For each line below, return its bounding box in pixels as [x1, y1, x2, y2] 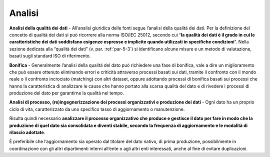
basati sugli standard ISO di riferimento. [9, 53, 91, 59]
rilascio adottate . [9, 129, 45, 135]
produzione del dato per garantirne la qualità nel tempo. [9, 90, 124, 96]
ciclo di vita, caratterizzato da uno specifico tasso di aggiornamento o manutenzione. [9, 106, 185, 112]
